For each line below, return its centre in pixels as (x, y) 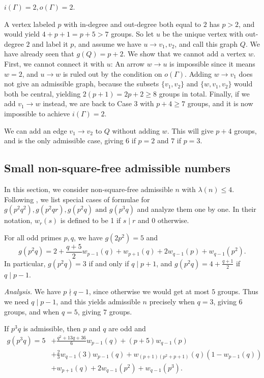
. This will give (190, 130)
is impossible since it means (212, 63)
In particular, (25, 263)
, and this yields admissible (98, 301)
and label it (50, 43)
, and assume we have (108, 43)
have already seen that (39, 54)
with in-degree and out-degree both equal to (133, 24)
